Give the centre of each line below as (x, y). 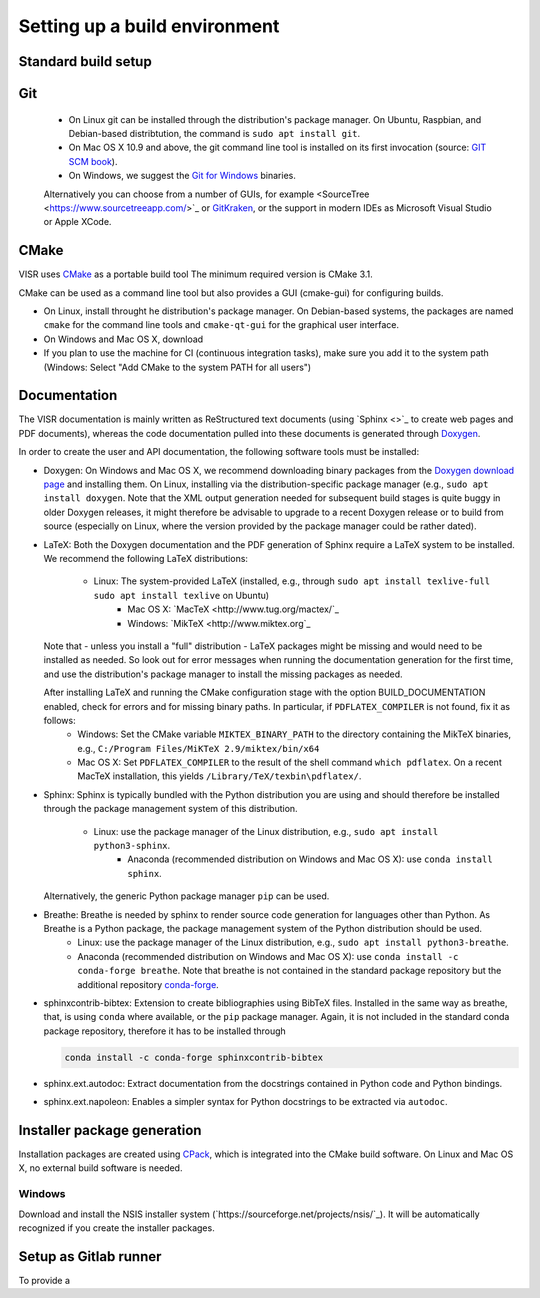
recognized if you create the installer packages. (116, 1227)
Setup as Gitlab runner (90, 1256)
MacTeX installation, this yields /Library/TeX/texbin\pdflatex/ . (219, 776)
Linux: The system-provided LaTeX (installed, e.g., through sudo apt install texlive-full (291, 581)
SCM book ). (93, 161)
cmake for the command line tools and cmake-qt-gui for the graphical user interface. (221, 325)
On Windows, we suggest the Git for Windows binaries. (182, 176)
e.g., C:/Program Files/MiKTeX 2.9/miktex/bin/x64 (198, 748)
